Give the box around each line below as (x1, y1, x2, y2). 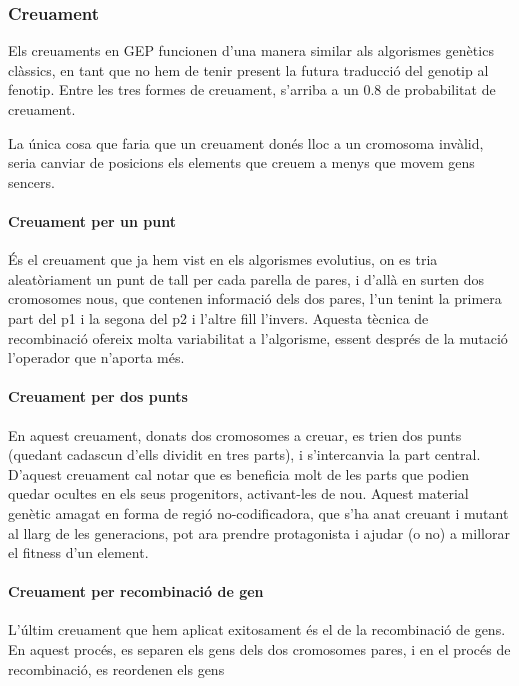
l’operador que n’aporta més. (8, 347, 185, 368)
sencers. (8, 171, 55, 192)
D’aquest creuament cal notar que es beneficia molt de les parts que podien (8, 463, 470, 484)
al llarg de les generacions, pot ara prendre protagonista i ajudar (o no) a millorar (8, 522, 510, 543)
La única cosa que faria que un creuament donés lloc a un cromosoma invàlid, (8, 132, 484, 153)
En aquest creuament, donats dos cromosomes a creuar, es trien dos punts (8, 424, 462, 445)
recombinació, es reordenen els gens (8, 658, 225, 679)
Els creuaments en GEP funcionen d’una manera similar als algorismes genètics (8, 40, 494, 61)
